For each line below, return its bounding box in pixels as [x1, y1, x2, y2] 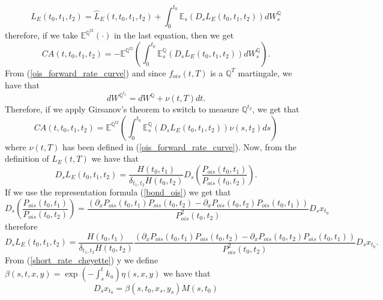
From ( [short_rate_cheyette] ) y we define [5, 253, 158, 266]
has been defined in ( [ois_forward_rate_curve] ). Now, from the [62, 140, 297, 153]
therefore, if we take [5, 29, 78, 41]
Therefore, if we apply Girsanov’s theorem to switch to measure [5, 103, 239, 115]
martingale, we [238, 66, 292, 79]
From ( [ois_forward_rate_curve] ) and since [5, 66, 166, 79]
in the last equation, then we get [113, 29, 234, 41]
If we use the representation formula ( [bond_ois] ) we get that [5, 186, 231, 198]
